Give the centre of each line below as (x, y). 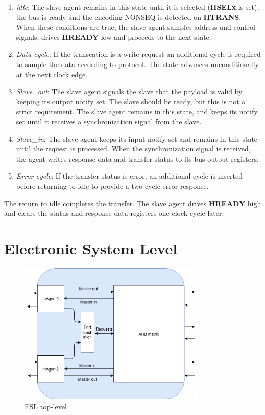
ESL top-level (46, 406)
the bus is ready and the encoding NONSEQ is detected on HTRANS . (129, 17)
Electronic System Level (91, 248)
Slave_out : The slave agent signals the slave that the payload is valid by (129, 91)
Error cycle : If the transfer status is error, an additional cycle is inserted (129, 176)
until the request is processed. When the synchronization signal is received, (133, 149)
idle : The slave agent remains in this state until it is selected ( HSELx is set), (138, 7)
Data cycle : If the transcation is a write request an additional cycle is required (138, 54)
